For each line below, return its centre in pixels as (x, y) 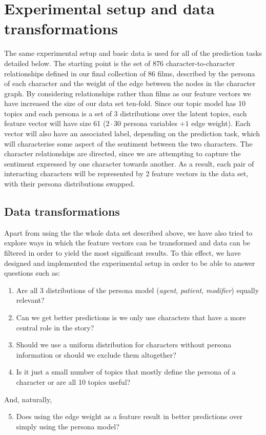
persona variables (150, 123)
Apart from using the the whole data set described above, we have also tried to (128, 232)
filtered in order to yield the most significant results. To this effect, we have (122, 253)
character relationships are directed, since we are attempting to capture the (122, 153)
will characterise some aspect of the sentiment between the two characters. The (128, 143)
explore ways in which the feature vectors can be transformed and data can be (127, 243)
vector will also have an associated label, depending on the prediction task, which (132, 133)
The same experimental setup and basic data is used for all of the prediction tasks (133, 53)
